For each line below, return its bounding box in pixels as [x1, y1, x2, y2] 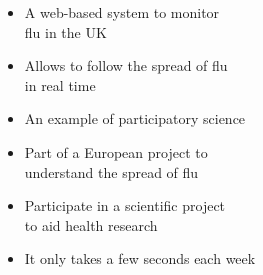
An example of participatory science [24, 108, 246, 129]
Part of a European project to [24, 141, 208, 162]
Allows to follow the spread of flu [24, 55, 228, 76]
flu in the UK [24, 21, 107, 42]
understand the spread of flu [24, 161, 199, 182]
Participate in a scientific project [24, 195, 226, 216]
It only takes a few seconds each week [24, 248, 256, 269]
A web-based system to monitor [24, 2, 220, 22]
